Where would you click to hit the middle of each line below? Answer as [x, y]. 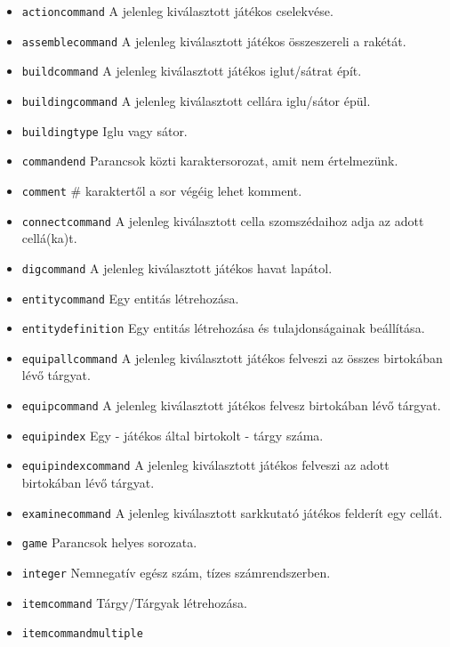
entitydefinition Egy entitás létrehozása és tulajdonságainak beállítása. [223, 328]
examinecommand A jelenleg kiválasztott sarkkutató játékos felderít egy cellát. [232, 512]
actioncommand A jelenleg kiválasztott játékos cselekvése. [177, 11]
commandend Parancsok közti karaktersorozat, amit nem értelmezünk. [210, 161]
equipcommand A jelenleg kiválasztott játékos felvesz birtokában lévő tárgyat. [231, 405]
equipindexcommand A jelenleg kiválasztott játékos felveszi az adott [205, 465]
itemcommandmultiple [82, 634]
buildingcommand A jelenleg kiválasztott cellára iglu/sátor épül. [196, 100]
